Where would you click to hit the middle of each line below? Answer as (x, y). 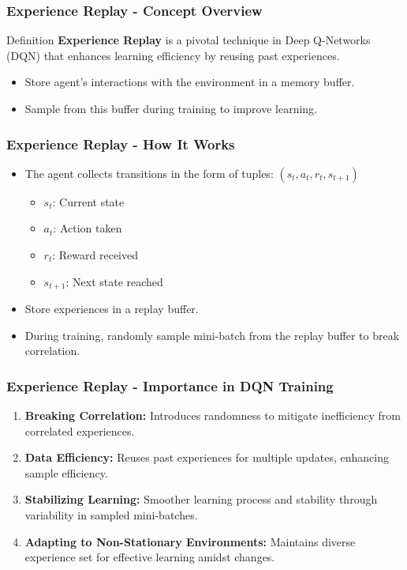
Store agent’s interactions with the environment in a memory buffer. (190, 82)
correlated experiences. (80, 430)
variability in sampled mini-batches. (111, 515)
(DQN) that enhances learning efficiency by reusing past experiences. (173, 55)
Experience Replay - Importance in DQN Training (170, 385)
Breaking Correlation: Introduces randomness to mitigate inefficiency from (213, 415)
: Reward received (95, 255)
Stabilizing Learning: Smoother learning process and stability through (201, 499)
